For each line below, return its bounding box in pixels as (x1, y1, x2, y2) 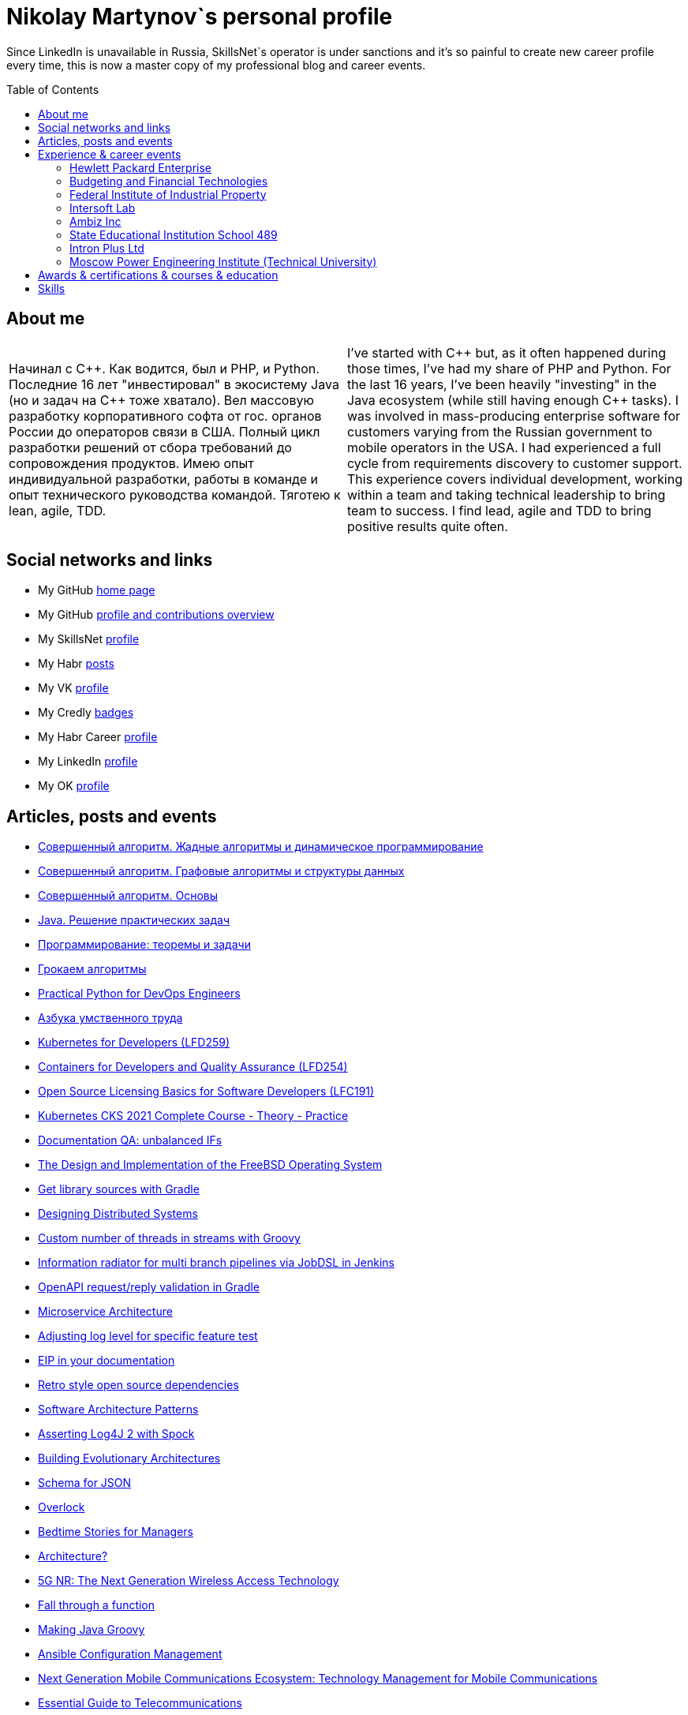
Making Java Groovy (38, 1623, 145, 1637)
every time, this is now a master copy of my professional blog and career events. (6, 58, 426, 72)
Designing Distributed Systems (38, 1207, 198, 1221)
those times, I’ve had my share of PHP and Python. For (347, 360, 671, 376)
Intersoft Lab (69, 200, 136, 215)
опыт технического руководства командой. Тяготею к (9, 486, 341, 503)
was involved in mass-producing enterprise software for (347, 407, 681, 424)
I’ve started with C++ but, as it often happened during (347, 344, 666, 361)
